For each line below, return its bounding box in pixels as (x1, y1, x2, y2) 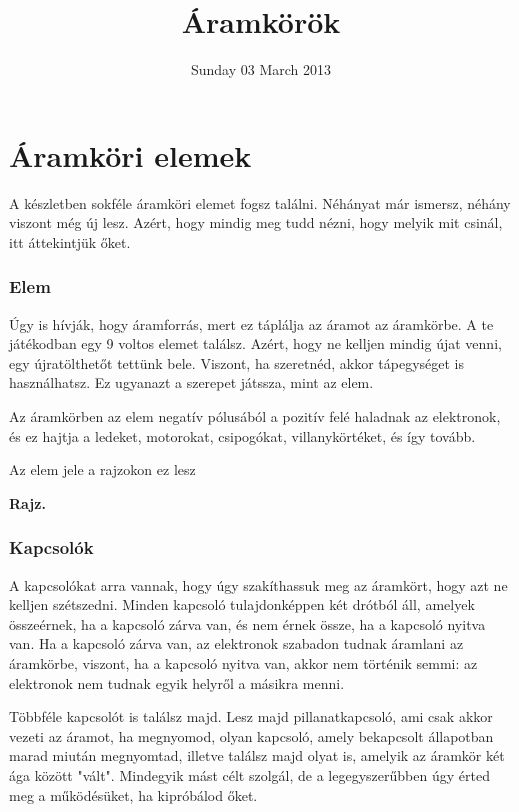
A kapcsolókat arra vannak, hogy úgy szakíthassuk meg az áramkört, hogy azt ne (9, 574, 508, 595)
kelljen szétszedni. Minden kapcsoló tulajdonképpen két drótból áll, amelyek (9, 594, 475, 615)
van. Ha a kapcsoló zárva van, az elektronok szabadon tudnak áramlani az (9, 633, 464, 654)
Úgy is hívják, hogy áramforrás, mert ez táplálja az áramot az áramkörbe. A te (9, 313, 494, 334)
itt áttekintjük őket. (9, 231, 131, 252)
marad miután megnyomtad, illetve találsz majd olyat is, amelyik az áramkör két (9, 745, 505, 766)
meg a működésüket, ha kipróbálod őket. (9, 784, 258, 805)
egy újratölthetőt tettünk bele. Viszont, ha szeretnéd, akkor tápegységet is (9, 352, 465, 373)
